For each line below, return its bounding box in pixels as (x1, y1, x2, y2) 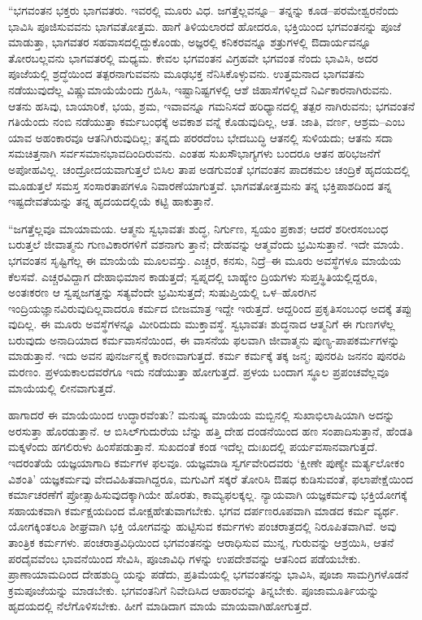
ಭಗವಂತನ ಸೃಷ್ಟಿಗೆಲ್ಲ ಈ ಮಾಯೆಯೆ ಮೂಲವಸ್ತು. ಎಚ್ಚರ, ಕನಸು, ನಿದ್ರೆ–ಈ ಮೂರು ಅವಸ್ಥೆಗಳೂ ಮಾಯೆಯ (8, 251, 402, 268)
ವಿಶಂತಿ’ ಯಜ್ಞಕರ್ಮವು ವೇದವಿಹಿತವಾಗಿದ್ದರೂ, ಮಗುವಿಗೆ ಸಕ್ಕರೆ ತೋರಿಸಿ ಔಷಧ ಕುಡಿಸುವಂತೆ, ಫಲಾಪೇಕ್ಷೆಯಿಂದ (8, 470, 414, 487)
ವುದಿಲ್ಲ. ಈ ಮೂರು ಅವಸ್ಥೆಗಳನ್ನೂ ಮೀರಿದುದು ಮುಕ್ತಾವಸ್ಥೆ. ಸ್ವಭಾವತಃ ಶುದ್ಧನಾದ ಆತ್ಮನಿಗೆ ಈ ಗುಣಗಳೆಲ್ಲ (8, 315, 395, 332)
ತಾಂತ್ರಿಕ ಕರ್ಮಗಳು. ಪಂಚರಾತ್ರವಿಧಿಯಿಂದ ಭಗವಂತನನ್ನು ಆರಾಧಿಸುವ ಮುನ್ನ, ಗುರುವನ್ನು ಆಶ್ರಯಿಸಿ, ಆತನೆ (8, 534, 394, 550)
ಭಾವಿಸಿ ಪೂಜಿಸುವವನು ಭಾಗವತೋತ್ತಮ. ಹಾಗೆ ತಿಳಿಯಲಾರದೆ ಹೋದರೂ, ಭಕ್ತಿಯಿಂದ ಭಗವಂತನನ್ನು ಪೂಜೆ (8, 17, 402, 34)
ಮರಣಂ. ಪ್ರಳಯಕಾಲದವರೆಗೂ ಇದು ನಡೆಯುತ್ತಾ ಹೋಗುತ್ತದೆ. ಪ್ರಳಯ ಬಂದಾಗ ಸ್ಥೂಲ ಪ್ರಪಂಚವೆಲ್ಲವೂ (8, 363, 389, 380)
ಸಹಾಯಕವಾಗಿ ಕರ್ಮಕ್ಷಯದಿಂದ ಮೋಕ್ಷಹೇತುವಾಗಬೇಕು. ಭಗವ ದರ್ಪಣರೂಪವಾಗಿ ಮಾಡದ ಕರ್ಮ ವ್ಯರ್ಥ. (8, 501, 399, 518)
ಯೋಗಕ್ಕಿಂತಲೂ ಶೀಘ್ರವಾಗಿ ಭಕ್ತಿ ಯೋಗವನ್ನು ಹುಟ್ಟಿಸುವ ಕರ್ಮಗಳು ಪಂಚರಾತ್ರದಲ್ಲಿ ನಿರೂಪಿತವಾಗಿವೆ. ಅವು (8, 518, 397, 535)
